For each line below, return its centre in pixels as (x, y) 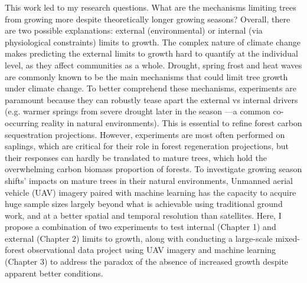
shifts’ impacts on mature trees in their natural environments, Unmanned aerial (149, 180)
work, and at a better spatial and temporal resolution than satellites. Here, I (143, 215)
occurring (22, 122)
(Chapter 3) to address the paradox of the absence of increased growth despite (147, 261)
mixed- (288, 238)
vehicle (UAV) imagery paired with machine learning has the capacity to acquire (151, 192)
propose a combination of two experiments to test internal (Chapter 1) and (141, 227)
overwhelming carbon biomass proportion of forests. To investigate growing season (153, 169)
